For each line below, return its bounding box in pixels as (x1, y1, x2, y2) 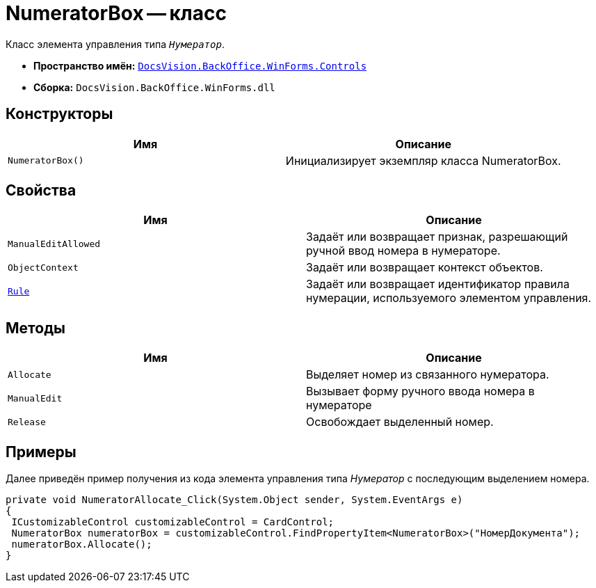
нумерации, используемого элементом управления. (306, 291, 592, 305)
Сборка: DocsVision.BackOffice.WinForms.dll (33, 81, 275, 93)
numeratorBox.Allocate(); (11, 539, 152, 550)
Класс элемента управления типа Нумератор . (6, 38, 225, 50)
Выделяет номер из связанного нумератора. (306, 367, 549, 382)
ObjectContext (8, 262, 79, 273)
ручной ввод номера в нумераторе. (306, 244, 501, 258)
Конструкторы (6, 105, 113, 123)
